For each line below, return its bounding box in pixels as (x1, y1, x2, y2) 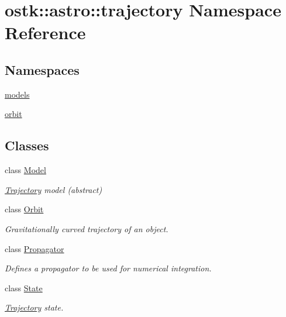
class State (5, 281, 43, 294)
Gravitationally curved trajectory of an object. (5, 222, 168, 235)
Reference (5, 20, 86, 44)
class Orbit (5, 203, 44, 215)
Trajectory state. (5, 301, 64, 313)
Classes (5, 136, 49, 154)
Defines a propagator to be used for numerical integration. (5, 262, 212, 274)
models (5, 88, 30, 100)
